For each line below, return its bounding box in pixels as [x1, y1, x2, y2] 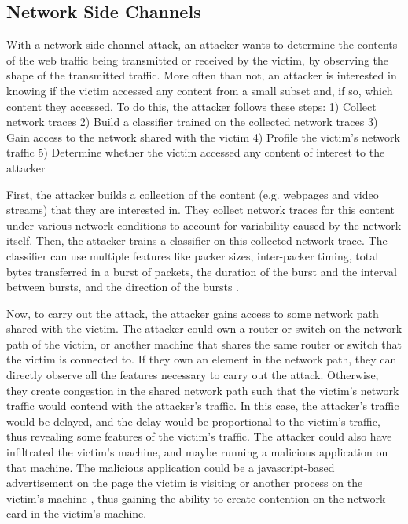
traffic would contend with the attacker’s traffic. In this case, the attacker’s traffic [6, 397, 399, 414]
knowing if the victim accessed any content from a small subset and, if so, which [6, 82, 393, 98]
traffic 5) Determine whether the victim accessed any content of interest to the [6, 144, 385, 161]
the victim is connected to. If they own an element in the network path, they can [6, 351, 397, 367]
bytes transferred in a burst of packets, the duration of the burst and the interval [6, 263, 397, 279]
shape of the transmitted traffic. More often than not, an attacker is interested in [6, 67, 397, 83]
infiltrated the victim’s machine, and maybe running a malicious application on [6, 444, 388, 460]
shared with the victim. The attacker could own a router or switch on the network [6, 320, 402, 337]
